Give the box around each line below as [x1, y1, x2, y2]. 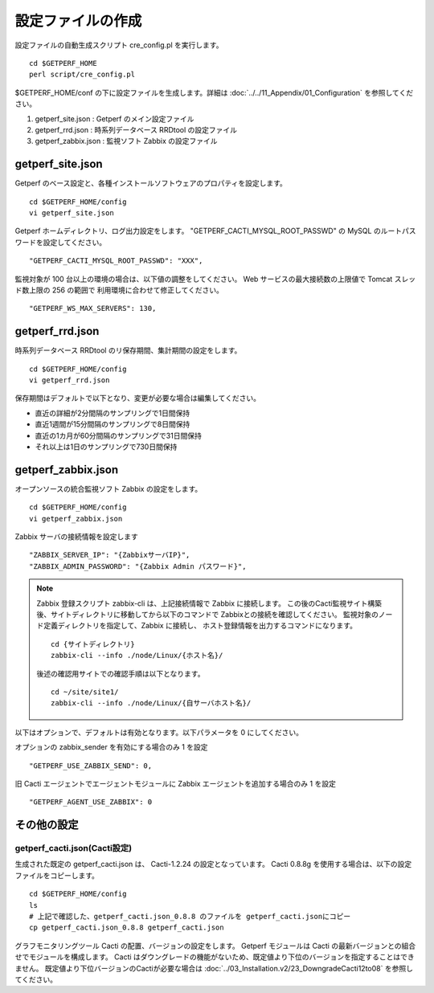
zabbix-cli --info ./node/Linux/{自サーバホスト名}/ [51, 699, 252, 708]
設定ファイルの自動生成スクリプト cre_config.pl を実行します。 [14, 40, 223, 50]
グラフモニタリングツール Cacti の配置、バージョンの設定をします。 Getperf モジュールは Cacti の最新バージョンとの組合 [14, 941, 416, 950]
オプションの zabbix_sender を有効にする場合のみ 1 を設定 [14, 742, 208, 752]
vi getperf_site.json [29, 208, 114, 217]
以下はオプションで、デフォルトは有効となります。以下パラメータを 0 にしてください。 [14, 727, 304, 737]
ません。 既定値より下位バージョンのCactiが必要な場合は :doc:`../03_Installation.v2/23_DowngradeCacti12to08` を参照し [14, 963, 414, 973]
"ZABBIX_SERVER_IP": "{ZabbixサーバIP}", [29, 550, 190, 560]
